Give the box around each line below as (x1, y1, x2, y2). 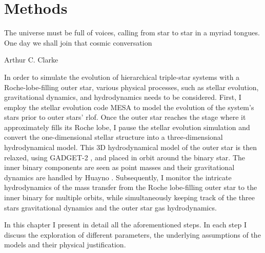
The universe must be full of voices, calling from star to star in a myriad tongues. (4, 27, 260, 38)
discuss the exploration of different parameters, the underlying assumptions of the (4, 229, 261, 240)
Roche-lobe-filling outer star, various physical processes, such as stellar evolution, (4, 81, 259, 92)
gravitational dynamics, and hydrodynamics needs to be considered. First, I (4, 92, 241, 102)
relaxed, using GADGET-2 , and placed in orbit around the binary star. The (4, 152, 245, 162)
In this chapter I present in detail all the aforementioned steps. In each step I (4, 219, 247, 230)
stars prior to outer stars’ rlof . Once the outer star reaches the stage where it (4, 112, 246, 122)
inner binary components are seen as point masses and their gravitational (4, 162, 235, 173)
